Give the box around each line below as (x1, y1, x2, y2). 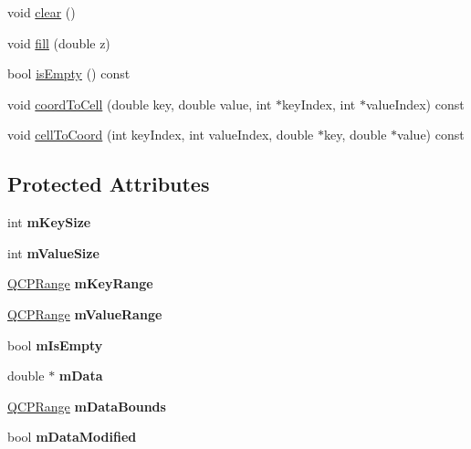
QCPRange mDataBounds (7, 396, 166, 415)
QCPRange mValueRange (7, 304, 162, 323)
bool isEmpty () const (7, 64, 131, 83)
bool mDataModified (7, 427, 137, 446)
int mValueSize (7, 243, 99, 262)
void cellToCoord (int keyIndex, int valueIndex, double (7, 125, 314, 144)
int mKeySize (7, 213, 91, 232)
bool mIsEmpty (7, 335, 103, 354)
